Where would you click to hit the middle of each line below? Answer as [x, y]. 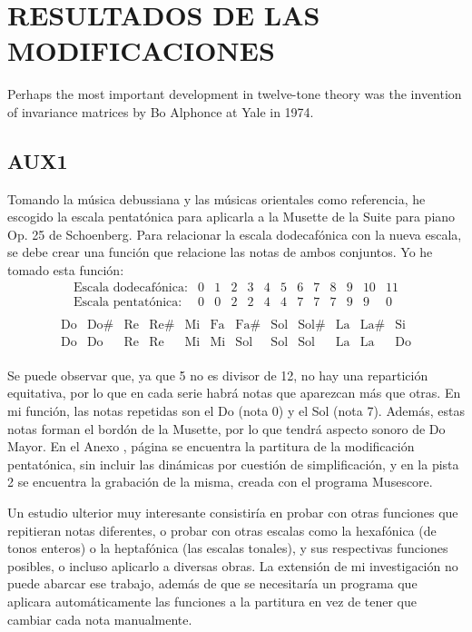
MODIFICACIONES [141, 50]
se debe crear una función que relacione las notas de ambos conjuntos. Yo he [220, 252]
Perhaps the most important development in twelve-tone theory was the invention [235, 94]
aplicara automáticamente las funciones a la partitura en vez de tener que [212, 601]
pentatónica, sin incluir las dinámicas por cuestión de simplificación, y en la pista [233, 464]
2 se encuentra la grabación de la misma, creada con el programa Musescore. [220, 482]
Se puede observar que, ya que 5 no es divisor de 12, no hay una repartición [218, 375]
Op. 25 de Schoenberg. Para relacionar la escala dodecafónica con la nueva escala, [235, 234]
